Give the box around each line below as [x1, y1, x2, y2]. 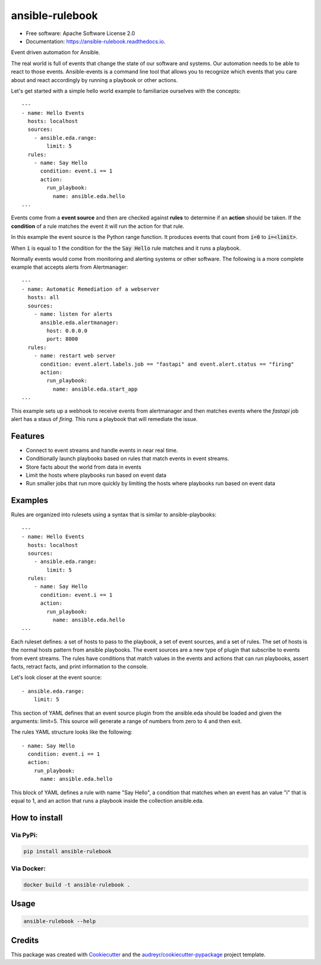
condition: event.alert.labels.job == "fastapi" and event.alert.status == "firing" [40, 360, 294, 367]
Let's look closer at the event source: [11, 674, 102, 681]
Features [11, 431, 45, 441]
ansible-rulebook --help [23, 918, 96, 925]
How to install [11, 812, 63, 823]
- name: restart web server [33, 353, 116, 359]
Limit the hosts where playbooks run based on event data [26, 472, 166, 479]
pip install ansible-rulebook [23, 848, 112, 854]
